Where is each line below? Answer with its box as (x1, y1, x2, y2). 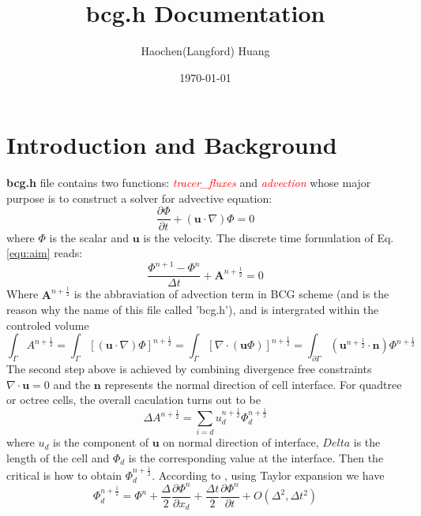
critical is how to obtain (6, 466, 122, 483)
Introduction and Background (6, 129, 337, 161)
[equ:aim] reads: (6, 245, 83, 261)
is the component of (53, 434, 149, 451)
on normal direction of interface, (163, 434, 319, 451)
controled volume (6, 316, 89, 333)
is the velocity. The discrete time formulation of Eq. (143, 229, 394, 245)
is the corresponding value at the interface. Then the (128, 449, 384, 466)
